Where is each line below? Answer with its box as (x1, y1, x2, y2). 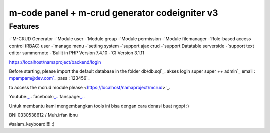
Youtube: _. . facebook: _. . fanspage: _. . (9, 94, 85, 100)
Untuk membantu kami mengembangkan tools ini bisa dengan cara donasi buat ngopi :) (9, 103, 189, 109)
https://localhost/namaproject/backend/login (9, 59, 101, 65)
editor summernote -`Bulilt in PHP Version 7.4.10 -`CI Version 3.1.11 (9, 50, 144, 56)
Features (9, 22, 39, 31)
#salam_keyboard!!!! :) (9, 121, 55, 127)
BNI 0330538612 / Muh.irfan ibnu (9, 112, 78, 118)
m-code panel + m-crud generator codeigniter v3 (9, 7, 218, 18)
